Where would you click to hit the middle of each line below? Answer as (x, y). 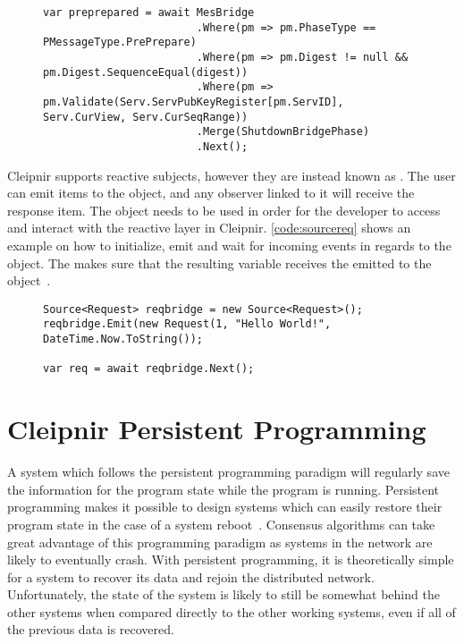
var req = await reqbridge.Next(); (149, 369)
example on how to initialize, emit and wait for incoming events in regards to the (229, 245)
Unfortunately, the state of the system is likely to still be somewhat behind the (224, 594)
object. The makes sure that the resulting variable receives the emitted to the (219, 263)
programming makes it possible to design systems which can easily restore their (225, 507)
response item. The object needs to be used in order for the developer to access (224, 210)
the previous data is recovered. (91, 629)
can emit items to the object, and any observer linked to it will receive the (211, 193)
